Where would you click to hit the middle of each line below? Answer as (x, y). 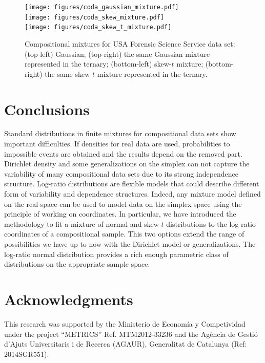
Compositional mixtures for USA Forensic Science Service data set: (130, 43)
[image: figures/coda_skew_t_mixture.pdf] (98, 27)
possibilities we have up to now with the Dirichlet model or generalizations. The (130, 244)
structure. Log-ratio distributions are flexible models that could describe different (132, 184)
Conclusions (47, 109)
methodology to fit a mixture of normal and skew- (83, 223)
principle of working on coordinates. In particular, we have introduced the (120, 214)
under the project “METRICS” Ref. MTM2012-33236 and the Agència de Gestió (131, 334)
